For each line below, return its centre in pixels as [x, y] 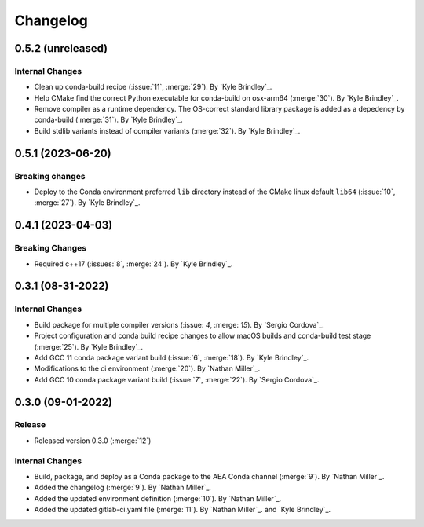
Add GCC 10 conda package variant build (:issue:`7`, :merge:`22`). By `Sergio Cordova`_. [177, 379]
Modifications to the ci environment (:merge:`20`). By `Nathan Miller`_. [147, 368]
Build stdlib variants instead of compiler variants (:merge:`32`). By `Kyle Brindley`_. [167, 130]
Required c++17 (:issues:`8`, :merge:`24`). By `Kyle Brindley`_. [133, 264]
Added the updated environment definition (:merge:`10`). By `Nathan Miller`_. [158, 498]
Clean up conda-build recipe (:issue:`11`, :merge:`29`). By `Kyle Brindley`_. [153, 87]
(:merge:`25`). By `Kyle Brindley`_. [88, 346]
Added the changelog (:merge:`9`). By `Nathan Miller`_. [123, 488]
